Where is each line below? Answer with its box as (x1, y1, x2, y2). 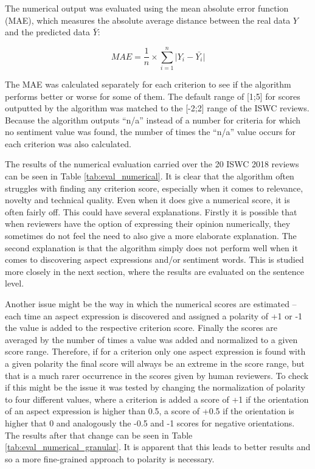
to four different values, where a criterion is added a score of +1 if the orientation (5, 392, 309, 405)
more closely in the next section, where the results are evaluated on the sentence (5, 265, 305, 277)
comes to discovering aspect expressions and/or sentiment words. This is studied (5, 253, 304, 266)
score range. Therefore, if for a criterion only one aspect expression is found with (5, 345, 306, 358)
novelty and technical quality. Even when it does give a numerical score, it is (5, 193, 290, 206)
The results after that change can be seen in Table (5, 428, 193, 441)
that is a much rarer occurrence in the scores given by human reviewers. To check (5, 369, 309, 381)
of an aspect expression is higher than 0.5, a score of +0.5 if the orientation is (5, 405, 294, 417)
